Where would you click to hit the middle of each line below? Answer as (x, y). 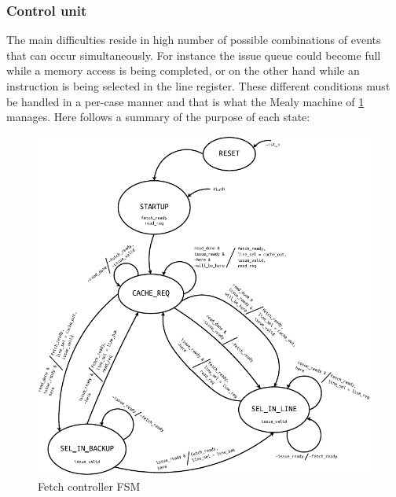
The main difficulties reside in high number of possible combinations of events (194, 40)
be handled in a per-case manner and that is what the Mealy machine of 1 (185, 101)
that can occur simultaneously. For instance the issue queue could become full (194, 55)
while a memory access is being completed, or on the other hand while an (183, 70)
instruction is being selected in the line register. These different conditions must (198, 86)
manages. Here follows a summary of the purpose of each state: (158, 117)
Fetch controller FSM (89, 486)
